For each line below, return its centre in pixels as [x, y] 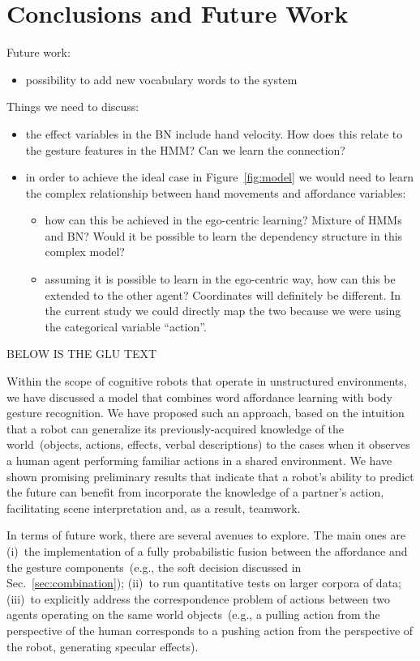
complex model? [85, 252]
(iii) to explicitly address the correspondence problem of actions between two [198, 598]
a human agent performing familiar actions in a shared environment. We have [199, 460]
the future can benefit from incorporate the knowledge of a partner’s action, [195, 492]
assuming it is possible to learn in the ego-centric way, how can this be [220, 279]
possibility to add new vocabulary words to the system [161, 79]
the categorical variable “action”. [126, 326]
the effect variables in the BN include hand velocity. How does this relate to [214, 133]
